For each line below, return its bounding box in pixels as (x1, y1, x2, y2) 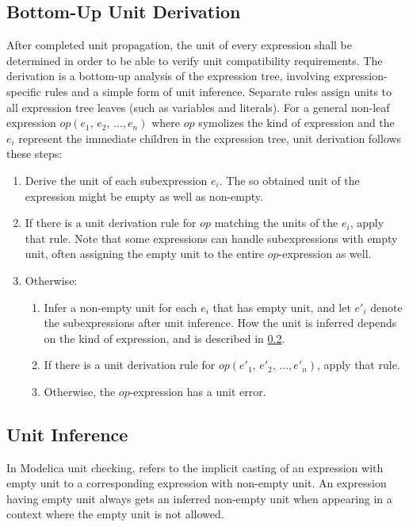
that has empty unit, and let (212, 298, 351, 315)
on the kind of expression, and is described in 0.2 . (44, 329, 285, 346)
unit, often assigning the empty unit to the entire (25, 245, 265, 262)
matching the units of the (214, 214, 338, 231)
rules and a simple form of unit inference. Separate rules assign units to (44, 83, 392, 99)
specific (6, 83, 42, 99)
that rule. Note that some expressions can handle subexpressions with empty (25, 229, 398, 246)
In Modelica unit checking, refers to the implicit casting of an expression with (6, 459, 384, 475)
